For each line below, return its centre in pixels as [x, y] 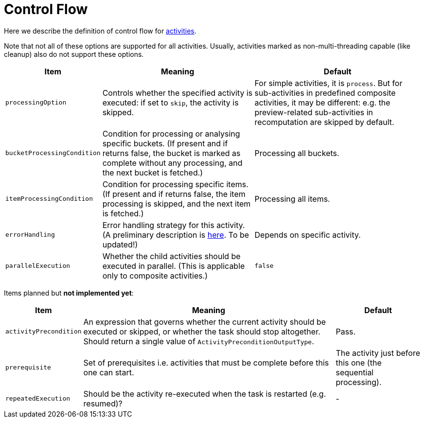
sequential [355, 372]
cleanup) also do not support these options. [74, 54]
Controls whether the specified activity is [177, 93]
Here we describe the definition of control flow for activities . [100, 31]
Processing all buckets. [297, 153]
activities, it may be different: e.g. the [322, 102]
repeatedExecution [38, 399]
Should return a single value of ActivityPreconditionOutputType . [199, 341]
